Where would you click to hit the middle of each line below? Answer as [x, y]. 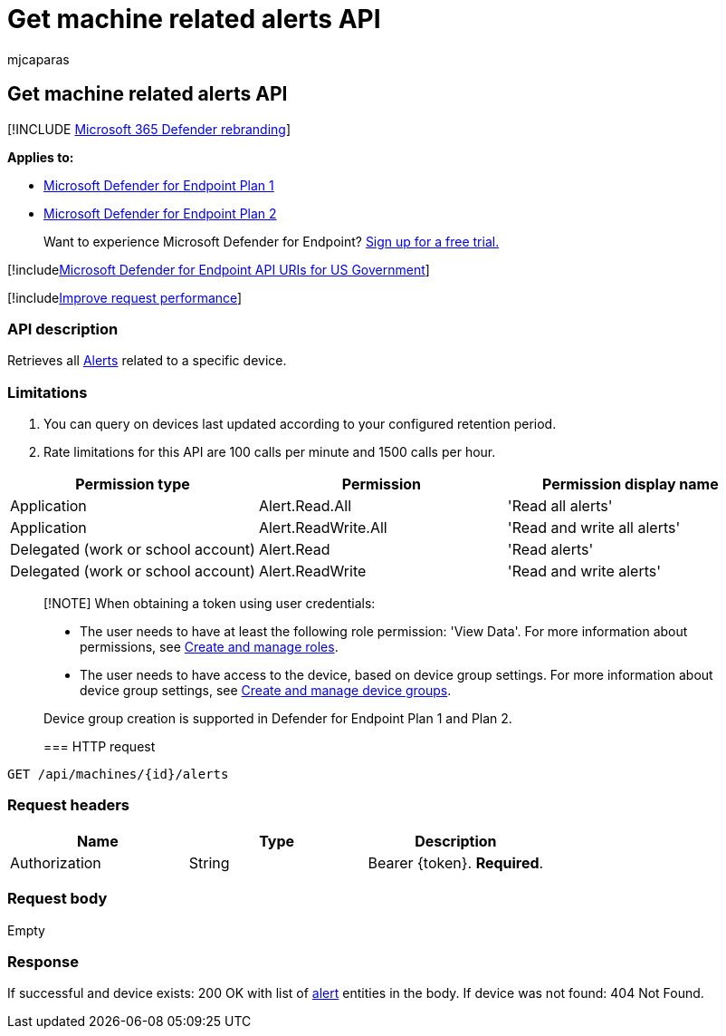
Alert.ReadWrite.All [323, 528]
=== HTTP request [100, 747]
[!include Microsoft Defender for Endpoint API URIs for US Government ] [219, 269]
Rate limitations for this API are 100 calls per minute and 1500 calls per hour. [270, 452]
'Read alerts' [550, 550]
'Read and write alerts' [584, 571]
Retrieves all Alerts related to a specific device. [147, 361]
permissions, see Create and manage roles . [209, 647]
